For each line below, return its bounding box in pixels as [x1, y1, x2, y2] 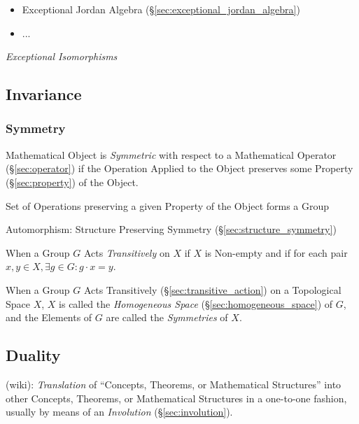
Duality [6, 344, 61, 366]
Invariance [6, 83, 82, 105]
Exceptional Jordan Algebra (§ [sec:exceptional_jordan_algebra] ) [22, 2, 300, 16]
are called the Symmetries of [106, 310, 228, 325]
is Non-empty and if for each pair [204, 245, 348, 260]
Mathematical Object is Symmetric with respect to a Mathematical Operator [6, 147, 337, 162]
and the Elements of [6, 310, 92, 325]
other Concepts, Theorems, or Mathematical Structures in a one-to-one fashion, [6, 390, 347, 405]
